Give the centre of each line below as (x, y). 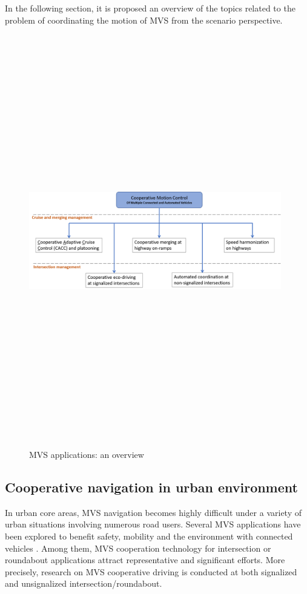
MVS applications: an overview (87, 455)
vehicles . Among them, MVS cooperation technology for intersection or (138, 548)
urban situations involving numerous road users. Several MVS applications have (153, 524)
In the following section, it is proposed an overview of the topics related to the (150, 8)
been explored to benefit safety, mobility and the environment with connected (149, 536)
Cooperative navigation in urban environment (151, 487)
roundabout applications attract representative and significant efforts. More (145, 560)
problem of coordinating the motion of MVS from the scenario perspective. (144, 20)
